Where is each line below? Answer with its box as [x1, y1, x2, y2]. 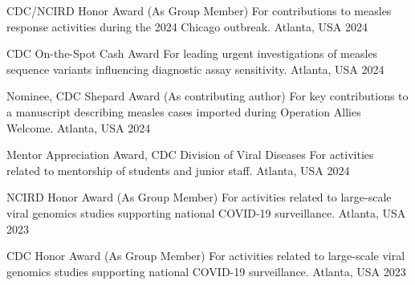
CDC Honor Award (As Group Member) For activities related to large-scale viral [6, 247, 405, 264]
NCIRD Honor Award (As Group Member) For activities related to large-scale [6, 189, 392, 206]
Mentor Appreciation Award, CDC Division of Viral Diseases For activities [6, 146, 374, 163]
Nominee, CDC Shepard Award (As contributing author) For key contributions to [6, 88, 409, 104]
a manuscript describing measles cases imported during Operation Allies [6, 103, 361, 120]
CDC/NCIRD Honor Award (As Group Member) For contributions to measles [6, 2, 392, 18]
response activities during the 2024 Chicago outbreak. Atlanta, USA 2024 [6, 18, 368, 35]
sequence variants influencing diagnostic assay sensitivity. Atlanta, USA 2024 [6, 60, 384, 77]
